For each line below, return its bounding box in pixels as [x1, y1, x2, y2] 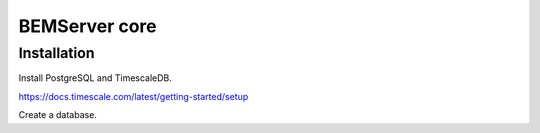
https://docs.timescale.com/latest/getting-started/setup [18, 90, 249, 102]
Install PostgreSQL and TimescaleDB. [18, 72, 172, 84]
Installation [18, 44, 95, 62]
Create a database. [18, 109, 97, 121]
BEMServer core [18, 15, 157, 37]
